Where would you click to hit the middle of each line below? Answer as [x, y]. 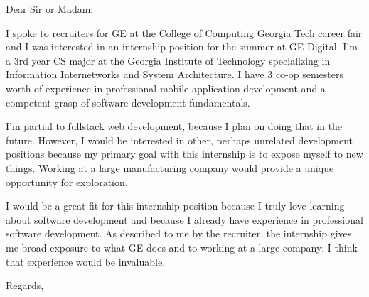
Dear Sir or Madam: [50, 9]
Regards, [25, 285]
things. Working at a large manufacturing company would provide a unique [170, 167]
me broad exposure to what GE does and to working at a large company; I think [182, 247]
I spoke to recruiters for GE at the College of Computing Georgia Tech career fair [184, 32]
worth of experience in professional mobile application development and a [166, 88]
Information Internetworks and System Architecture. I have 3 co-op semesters [175, 74]
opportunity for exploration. [67, 182]
